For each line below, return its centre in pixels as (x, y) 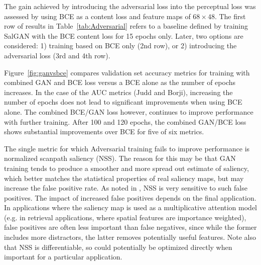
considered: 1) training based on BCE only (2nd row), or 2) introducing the (120, 46)
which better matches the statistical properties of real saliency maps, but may (124, 178)
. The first (230, 16)
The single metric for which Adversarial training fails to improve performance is (127, 148)
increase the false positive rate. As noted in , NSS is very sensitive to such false (126, 188)
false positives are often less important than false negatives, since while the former (130, 227)
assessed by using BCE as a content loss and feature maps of (97, 16)
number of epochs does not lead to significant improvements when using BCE (123, 102)
